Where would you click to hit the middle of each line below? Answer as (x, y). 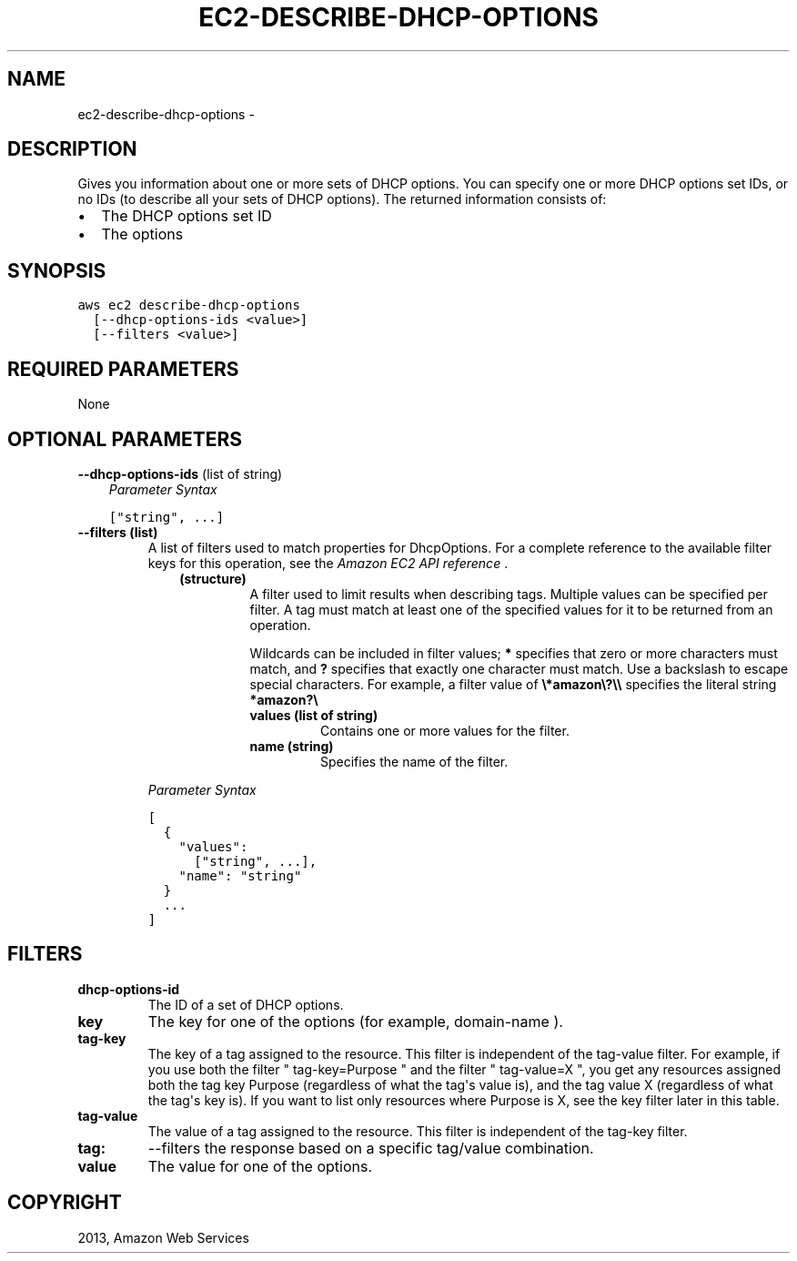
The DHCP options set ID (187, 216)
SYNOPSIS (57, 270)
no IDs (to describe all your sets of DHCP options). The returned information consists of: (342, 199)
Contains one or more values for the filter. (445, 730)
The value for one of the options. (260, 1166)
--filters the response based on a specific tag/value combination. (371, 1148)
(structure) (213, 578)
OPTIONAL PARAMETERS (125, 439)
